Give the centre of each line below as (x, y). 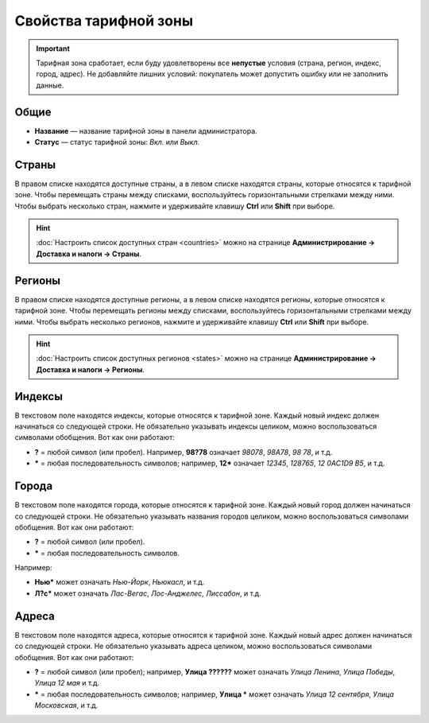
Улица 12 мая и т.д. (67, 683)
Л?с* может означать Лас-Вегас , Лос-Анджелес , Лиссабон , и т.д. (148, 593)
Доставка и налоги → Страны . (89, 254)
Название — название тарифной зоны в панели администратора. (146, 130)
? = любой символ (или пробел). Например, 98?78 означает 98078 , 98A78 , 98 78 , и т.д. (184, 452)
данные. (50, 85)
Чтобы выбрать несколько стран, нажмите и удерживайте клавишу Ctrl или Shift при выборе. (175, 206)
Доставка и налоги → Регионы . (90, 369)
